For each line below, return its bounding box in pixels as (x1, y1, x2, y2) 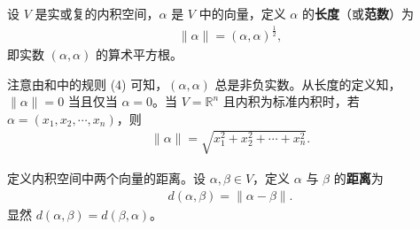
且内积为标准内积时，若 (222, 92, 360, 111)
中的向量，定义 (198, 4, 286, 22)
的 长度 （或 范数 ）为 (301, 4, 414, 22)
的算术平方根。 (95, 44, 183, 63)
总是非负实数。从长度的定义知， (214, 74, 401, 93)
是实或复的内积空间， (35, 4, 159, 22)
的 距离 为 (333, 168, 384, 187)
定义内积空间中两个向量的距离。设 (7, 168, 206, 187)
